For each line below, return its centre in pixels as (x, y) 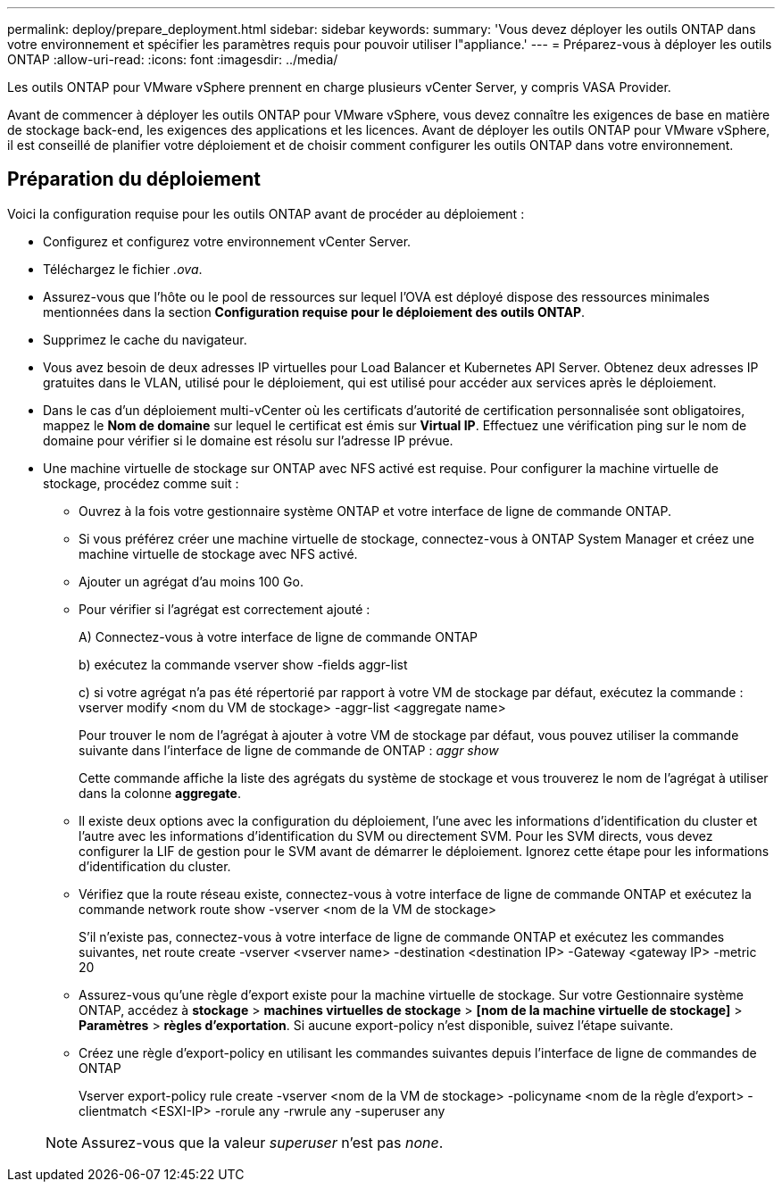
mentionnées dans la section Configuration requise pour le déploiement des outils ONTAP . (314, 312)
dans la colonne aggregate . (160, 793)
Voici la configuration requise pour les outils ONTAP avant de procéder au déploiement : (266, 213)
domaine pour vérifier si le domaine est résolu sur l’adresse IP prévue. (248, 440)
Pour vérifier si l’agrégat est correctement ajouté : (225, 609)
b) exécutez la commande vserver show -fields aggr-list (243, 664)
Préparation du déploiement (134, 179)
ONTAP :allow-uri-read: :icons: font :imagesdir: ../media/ (173, 59)
